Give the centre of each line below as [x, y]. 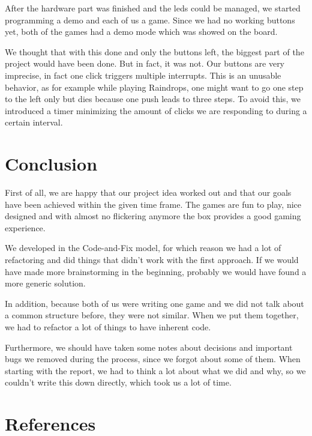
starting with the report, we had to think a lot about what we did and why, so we [155, 370]
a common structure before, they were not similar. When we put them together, [152, 315]
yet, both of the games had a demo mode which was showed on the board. [141, 32]
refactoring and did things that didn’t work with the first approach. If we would [152, 260]
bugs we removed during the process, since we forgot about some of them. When [153, 359]
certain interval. [34, 122]
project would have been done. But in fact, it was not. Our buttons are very [145, 63]
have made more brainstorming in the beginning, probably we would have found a [156, 271]
